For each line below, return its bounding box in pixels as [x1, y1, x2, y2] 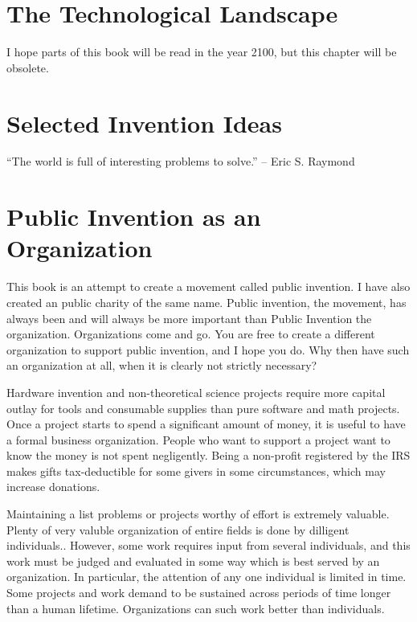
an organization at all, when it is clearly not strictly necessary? [6, 357, 317, 374]
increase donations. [6, 478, 100, 495]
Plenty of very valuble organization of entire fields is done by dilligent [6, 521, 350, 538]
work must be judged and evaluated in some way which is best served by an [6, 552, 380, 569]
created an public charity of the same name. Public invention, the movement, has [6, 293, 407, 310]
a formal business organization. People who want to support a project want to [6, 431, 390, 448]
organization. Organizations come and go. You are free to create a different [6, 325, 375, 342]
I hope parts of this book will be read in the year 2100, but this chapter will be [6, 43, 397, 60]
